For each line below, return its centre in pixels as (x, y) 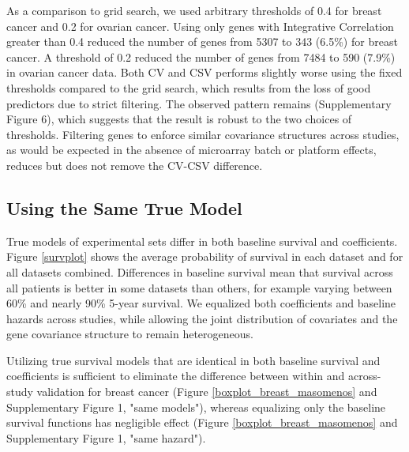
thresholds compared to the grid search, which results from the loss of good (189, 87)
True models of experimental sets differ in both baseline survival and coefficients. (202, 241)
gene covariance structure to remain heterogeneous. (130, 334)
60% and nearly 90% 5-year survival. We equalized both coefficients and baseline (201, 303)
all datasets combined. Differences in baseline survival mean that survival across (200, 271)
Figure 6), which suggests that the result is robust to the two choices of (179, 119)
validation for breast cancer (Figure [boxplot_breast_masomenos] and (207, 392)
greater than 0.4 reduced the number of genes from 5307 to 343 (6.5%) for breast (202, 41)
